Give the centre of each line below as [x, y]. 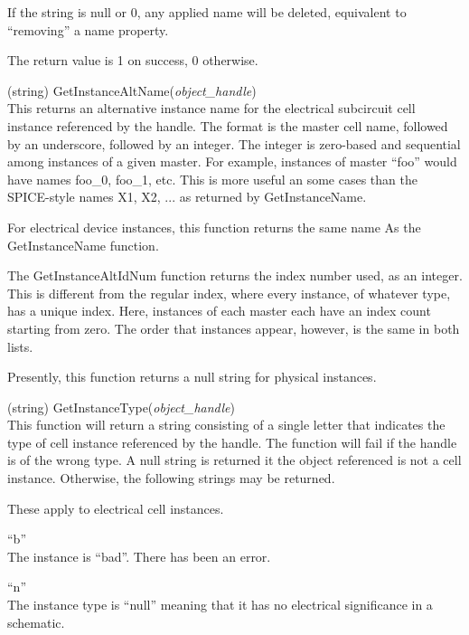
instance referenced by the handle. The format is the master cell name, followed [228, 125]
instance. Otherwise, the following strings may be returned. [171, 478]
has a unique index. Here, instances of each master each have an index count [219, 311]
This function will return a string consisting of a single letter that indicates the [226, 425]
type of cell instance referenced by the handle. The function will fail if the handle [232, 442]
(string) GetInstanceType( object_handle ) [121, 407]
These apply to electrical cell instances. [116, 508]
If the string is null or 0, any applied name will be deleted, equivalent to [207, 12]
